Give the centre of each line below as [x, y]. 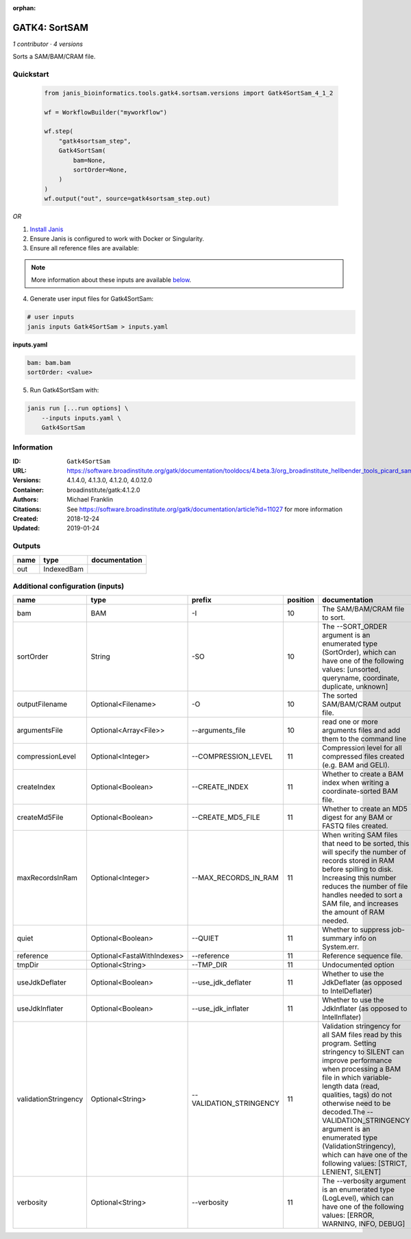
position [301, 600]
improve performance [357, 1061]
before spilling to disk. [358, 869]
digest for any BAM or [358, 818]
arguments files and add [361, 731]
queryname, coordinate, [361, 678]
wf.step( [59, 131]
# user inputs [51, 317]
